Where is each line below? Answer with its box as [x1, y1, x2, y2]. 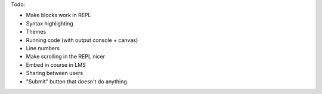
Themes [26, 28, 47, 35]
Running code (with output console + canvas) [26, 36, 138, 44]
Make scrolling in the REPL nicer [26, 53, 106, 60]
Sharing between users [26, 70, 83, 77]
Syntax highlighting [26, 20, 74, 27]
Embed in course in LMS [26, 61, 86, 68]
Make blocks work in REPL [26, 12, 91, 19]
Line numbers [26, 44, 60, 51]
